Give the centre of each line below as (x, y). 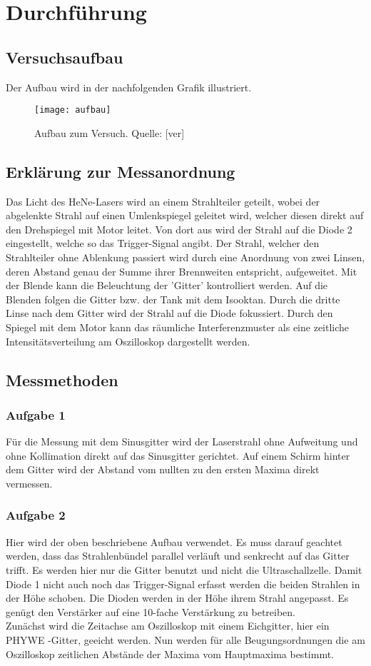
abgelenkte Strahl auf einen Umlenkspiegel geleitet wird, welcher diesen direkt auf (185, 215)
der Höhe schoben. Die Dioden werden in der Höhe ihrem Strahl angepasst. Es (177, 598)
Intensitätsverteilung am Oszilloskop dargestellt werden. (128, 341)
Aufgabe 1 (36, 414)
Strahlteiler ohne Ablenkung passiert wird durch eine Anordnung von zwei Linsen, (185, 257)
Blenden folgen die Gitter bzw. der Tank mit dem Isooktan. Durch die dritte (173, 299)
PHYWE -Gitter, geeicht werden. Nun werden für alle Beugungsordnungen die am (185, 639)
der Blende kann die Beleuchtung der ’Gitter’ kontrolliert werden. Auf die (167, 285)
